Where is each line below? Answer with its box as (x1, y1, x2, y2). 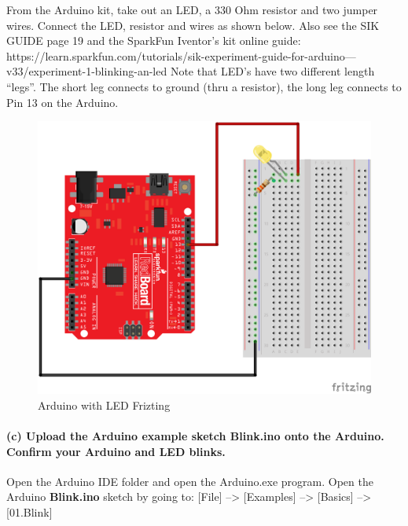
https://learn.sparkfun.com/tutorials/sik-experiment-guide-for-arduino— (6, 47, 356, 64)
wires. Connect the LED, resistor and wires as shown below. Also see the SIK (6, 17, 380, 33)
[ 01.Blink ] (6, 503, 53, 520)
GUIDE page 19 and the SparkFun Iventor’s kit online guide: (6, 32, 301, 49)
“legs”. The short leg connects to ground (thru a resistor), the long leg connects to (6, 78, 402, 94)
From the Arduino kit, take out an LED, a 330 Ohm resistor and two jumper (6, 2, 378, 17)
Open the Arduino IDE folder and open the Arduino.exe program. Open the (6, 473, 373, 489)
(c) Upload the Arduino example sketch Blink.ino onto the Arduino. (6, 427, 384, 443)
